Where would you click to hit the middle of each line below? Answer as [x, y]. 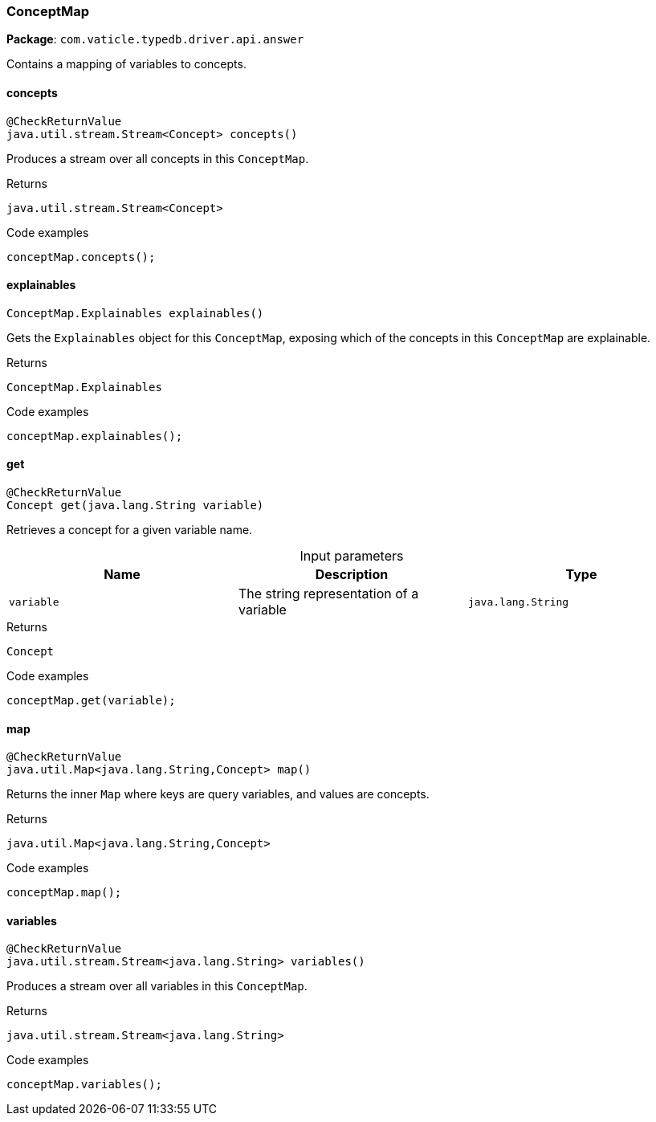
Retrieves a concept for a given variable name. [130, 530]
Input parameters [352, 556]
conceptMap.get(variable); [91, 701]
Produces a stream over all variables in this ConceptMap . [157, 986]
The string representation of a [328, 594]
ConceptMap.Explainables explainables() [135, 313]
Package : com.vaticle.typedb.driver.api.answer [155, 39]
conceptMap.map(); [64, 893]
